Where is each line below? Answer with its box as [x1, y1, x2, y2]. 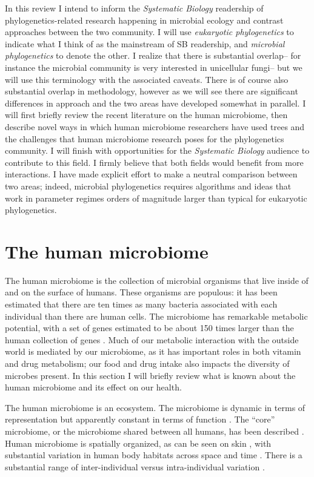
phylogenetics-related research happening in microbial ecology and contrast [5, 13, 284, 26]
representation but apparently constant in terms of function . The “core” [5, 413, 275, 426]
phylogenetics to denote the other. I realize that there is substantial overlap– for [5, 49, 301, 62]
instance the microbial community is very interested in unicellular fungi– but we [5, 61, 302, 73]
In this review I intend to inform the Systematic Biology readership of [5, 2, 264, 14]
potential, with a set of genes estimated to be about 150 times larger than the [5, 321, 294, 334]
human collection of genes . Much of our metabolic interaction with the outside [5, 333, 299, 346]
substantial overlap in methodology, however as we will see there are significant [5, 85, 298, 97]
